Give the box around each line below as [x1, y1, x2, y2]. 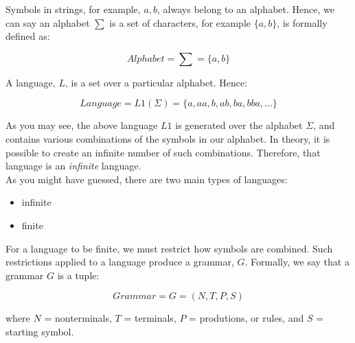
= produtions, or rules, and [189, 311, 304, 325]
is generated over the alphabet [175, 118, 303, 132]
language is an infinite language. [5, 158, 141, 173]
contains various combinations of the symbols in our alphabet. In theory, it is [5, 131, 330, 145]
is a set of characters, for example [109, 15, 251, 29]
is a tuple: [57, 268, 100, 282]
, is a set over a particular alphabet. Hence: [65, 75, 248, 89]
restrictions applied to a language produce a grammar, [5, 255, 234, 269]
